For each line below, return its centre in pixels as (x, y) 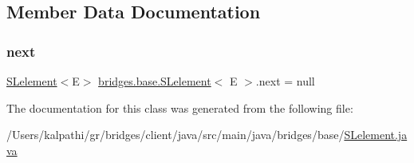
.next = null (285, 81)
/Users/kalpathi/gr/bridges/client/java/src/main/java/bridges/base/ (175, 135)
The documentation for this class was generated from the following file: (180, 107)
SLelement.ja (376, 135)
